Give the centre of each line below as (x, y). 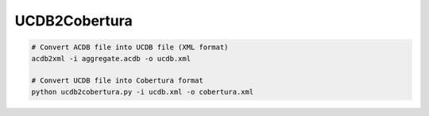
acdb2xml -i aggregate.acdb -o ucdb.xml (111, 58)
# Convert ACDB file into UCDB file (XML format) (130, 47)
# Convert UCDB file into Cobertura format (118, 81)
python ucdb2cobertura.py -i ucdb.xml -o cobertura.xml (143, 92)
